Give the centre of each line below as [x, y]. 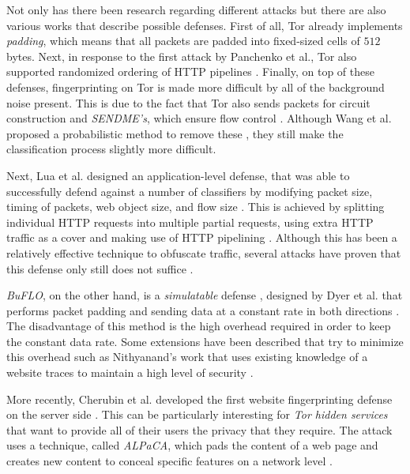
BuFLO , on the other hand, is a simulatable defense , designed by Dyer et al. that [205, 295]
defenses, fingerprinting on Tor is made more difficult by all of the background [196, 87]
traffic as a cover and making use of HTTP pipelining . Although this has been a [202, 237]
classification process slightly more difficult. [111, 149]
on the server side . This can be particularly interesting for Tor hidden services [197, 414]
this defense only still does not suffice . [100, 268]
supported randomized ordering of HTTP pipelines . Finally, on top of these [190, 71]
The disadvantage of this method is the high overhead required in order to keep [199, 326]
